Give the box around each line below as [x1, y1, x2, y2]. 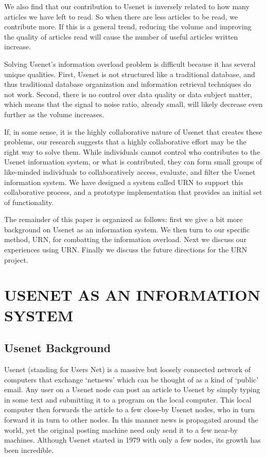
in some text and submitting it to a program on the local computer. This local [4, 394, 252, 405]
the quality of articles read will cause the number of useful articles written [4, 31, 238, 42]
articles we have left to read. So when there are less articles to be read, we [4, 11, 238, 22]
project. [4, 254, 28, 265]
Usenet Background [4, 340, 111, 356]
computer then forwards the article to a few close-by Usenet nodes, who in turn [4, 404, 255, 415]
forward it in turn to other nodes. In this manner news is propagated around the [4, 414, 258, 425]
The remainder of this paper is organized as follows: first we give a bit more [4, 214, 243, 225]
